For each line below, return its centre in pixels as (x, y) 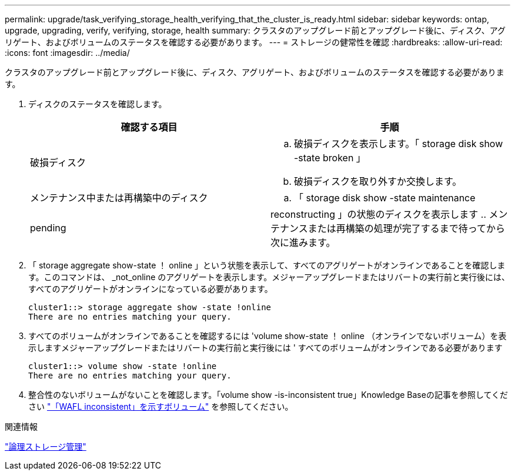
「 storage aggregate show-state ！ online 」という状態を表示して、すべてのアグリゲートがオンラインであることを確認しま (267, 265)
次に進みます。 (303, 243)
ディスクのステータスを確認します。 (98, 104)
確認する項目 (149, 127)
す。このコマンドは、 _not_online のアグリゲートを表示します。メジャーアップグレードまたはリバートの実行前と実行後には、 (269, 277)
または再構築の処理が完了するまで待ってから (406, 228)
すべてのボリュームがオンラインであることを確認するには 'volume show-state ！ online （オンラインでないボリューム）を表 (267, 336)
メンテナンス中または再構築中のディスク (119, 198)
